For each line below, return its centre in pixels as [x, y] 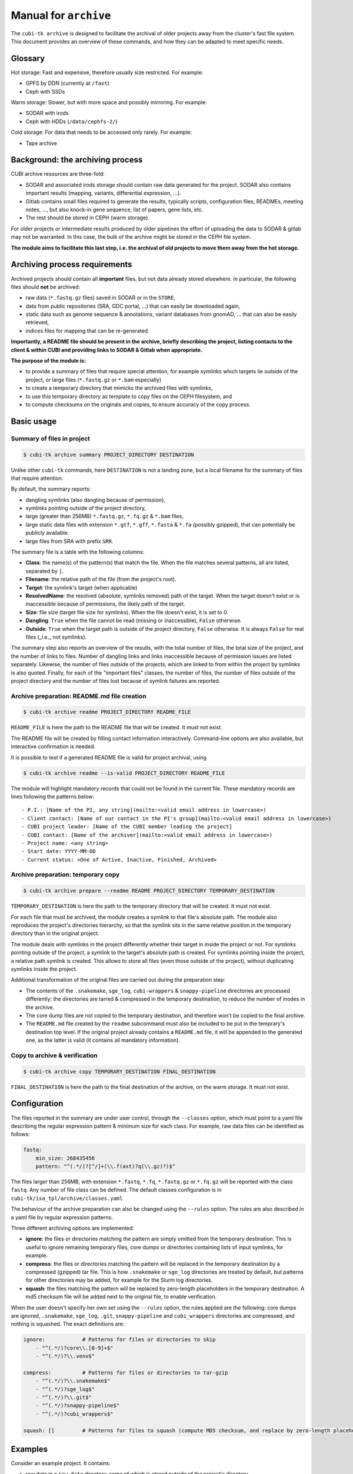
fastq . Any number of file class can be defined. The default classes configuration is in [116, 1190]
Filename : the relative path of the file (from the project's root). [101, 579]
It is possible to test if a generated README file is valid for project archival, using [109, 757]
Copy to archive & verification [54, 1055]
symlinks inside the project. [44, 969]
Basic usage [34, 421]
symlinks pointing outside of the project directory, [86, 508]
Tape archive [41, 143]
